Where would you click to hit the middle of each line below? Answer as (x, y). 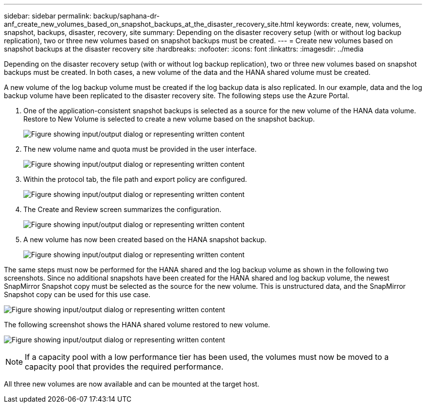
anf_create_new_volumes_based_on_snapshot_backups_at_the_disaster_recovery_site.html (149, 24)
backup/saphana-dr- (126, 16)
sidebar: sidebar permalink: (48, 16)
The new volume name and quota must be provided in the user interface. (140, 149)
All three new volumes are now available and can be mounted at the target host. (132, 384)
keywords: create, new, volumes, (349, 24)
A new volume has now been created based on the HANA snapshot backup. (145, 239)
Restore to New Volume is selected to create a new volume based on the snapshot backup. (169, 119)
